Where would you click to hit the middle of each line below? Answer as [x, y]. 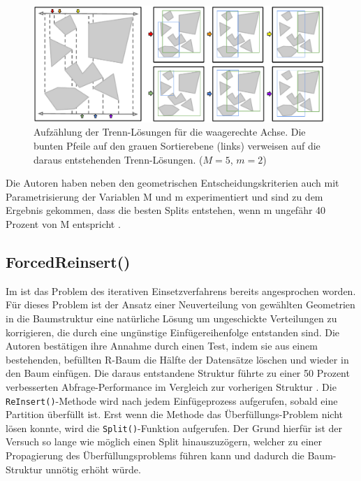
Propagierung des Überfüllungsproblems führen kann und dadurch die [155, 455]
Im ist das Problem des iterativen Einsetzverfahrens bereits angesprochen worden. [181, 290]
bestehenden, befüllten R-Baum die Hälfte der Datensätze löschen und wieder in [177, 359]
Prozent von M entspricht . [63, 224]
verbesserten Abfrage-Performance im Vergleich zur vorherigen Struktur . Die [171, 386]
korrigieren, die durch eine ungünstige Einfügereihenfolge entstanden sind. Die [173, 332]
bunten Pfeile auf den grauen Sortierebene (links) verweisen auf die [177, 146]
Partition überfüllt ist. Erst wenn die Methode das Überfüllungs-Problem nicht [174, 414]
